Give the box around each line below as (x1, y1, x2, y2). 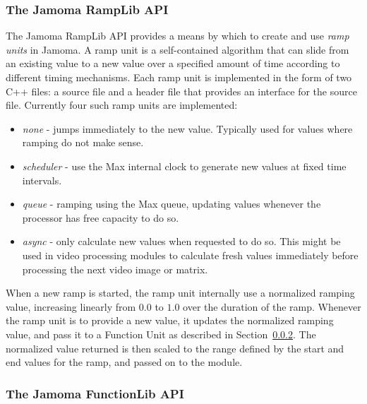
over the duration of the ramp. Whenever (183, 299, 361, 314)
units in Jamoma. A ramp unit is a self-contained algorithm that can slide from (6, 42, 349, 57)
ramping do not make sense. (22, 135, 144, 150)
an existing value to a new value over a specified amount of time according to (6, 56, 340, 71)
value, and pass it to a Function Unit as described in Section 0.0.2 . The (6, 326, 316, 341)
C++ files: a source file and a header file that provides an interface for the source (6, 83, 357, 98)
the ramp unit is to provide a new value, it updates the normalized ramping (6, 313, 334, 328)
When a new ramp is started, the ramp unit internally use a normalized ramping (6, 285, 355, 300)
